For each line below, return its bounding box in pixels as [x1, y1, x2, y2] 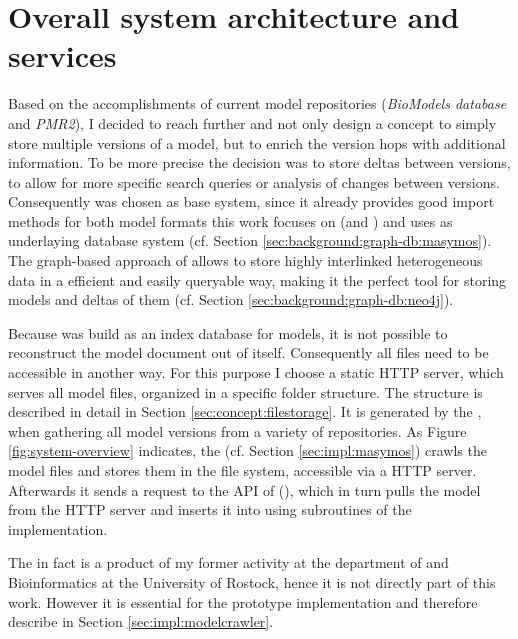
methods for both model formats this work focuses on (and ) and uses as [8, 210, 453, 231]
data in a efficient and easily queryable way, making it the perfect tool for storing [8, 269, 507, 290]
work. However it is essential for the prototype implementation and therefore [8, 591, 478, 612]
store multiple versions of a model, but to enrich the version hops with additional [8, 132, 506, 153]
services [8, 35, 117, 76]
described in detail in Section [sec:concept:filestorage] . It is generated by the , [8, 401, 482, 422]
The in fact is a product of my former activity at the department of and [8, 552, 449, 573]
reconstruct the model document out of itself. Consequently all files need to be [8, 342, 489, 363]
